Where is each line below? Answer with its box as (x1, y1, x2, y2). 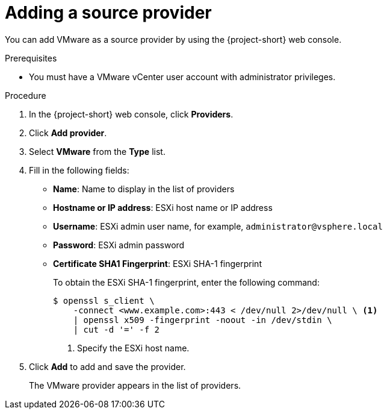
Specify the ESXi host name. (77, 342, 190, 353)
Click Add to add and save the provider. (29, 361, 186, 372)
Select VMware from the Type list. (29, 146, 166, 157)
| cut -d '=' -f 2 (73, 324, 160, 334)
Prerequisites (5, 52, 57, 63)
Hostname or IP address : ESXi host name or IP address (53, 202, 273, 213)
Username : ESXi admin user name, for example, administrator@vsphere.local (53, 221, 383, 231)
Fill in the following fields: (29, 165, 129, 175)
